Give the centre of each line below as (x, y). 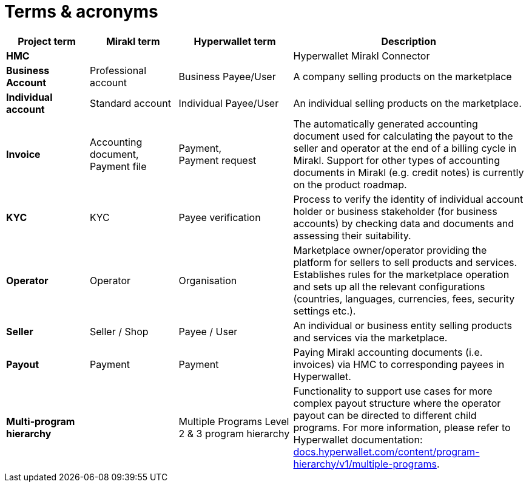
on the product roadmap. (350, 184)
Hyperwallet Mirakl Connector (362, 56)
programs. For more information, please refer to (402, 427)
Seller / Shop (119, 331)
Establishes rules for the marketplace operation (401, 274)
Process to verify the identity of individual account (408, 199)
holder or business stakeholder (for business (395, 211)
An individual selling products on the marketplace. (407, 103)
